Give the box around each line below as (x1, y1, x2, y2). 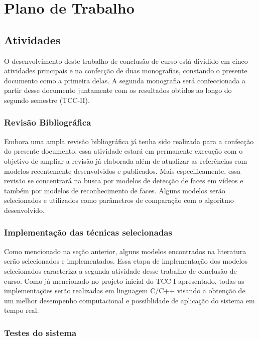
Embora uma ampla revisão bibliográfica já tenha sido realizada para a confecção (4, 136, 254, 146)
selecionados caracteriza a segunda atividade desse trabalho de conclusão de (4, 265, 237, 276)
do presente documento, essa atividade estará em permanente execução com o (4, 146, 243, 156)
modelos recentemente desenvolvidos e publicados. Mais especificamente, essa (4, 165, 241, 176)
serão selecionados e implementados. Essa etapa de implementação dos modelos (4, 256, 247, 266)
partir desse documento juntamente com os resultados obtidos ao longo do (4, 85, 232, 95)
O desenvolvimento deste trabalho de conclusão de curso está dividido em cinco (4, 55, 248, 66)
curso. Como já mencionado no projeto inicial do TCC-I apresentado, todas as (4, 275, 244, 286)
